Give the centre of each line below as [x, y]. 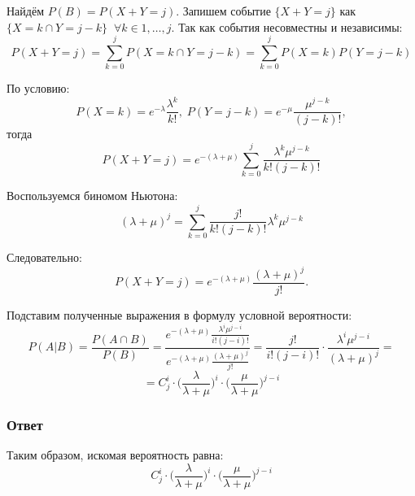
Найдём [26, 11]
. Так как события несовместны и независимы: [287, 26]
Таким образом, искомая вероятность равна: [115, 455]
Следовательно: [44, 257]
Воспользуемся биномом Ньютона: [92, 196]
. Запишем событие [223, 11]
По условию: [38, 88]
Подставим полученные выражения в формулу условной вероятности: [179, 315]
